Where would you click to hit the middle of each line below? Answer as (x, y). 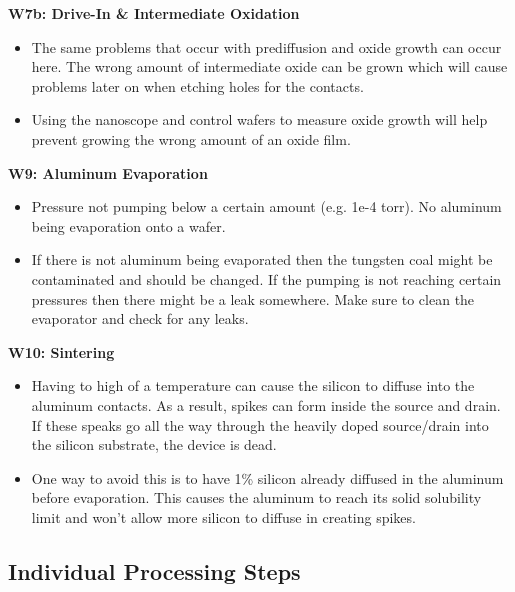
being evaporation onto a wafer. (128, 225)
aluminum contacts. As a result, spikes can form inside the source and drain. (266, 404)
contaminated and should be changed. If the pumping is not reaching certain (266, 278)
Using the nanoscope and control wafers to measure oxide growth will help (259, 119)
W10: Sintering (61, 351)
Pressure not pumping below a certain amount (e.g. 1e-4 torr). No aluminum (266, 206)
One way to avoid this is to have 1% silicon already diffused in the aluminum (267, 477)
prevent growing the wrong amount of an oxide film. (191, 138)
